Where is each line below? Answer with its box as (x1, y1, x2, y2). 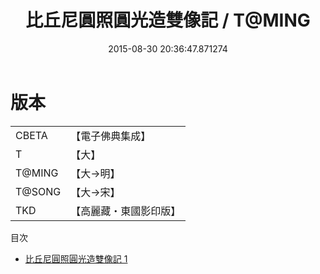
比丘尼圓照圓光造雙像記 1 (24, 252, 128, 265)
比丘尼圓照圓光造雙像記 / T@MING (25, 9, 311, 32)
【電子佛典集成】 (70, 129, 152, 143)
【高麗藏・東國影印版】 (70, 204, 182, 218)
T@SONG (15, 184, 62, 198)
